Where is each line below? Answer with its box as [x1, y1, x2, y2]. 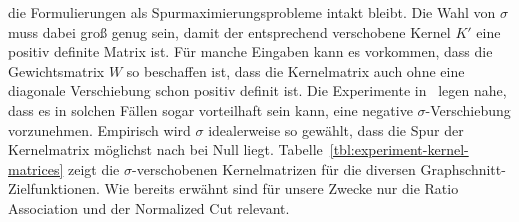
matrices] [8, 158, 64, 179]
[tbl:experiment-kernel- [329, 139, 469, 160]
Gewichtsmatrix [8, 60, 105, 81]
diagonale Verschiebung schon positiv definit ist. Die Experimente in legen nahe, [8, 80, 507, 101]
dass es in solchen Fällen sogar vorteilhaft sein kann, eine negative [8, 99, 413, 120]
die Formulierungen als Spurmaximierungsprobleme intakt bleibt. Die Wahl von [8, 2, 496, 22]
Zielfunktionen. [8, 178, 100, 199]
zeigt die [67, 158, 120, 179]
